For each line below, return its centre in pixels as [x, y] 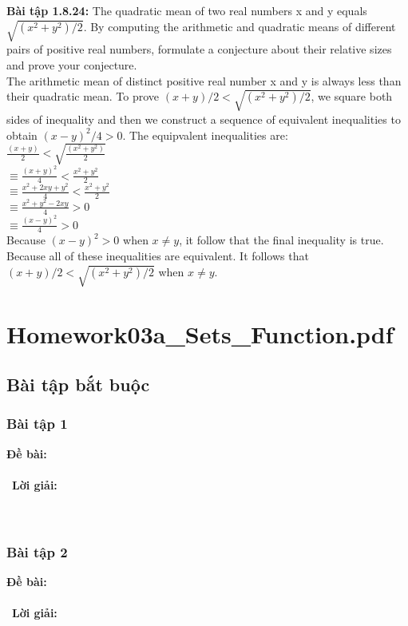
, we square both [352, 96]
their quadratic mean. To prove [83, 96]
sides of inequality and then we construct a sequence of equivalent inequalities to [204, 119]
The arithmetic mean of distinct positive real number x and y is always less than [204, 80]
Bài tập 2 [37, 551]
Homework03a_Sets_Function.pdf [200, 333]
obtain [22, 135]
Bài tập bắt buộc [78, 384]
